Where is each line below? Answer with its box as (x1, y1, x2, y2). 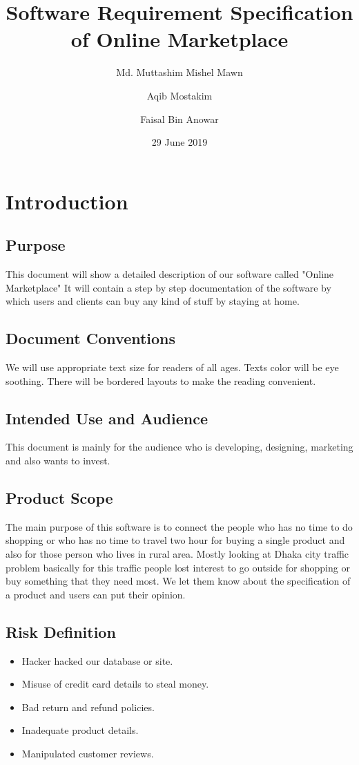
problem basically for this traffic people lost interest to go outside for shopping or (6, 560, 350, 574)
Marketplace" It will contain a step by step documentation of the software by (6, 280, 331, 294)
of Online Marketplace (70, 25, 289, 53)
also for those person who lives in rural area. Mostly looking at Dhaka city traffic (6, 547, 349, 561)
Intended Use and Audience (6, 407, 208, 428)
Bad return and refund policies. (21, 699, 155, 714)
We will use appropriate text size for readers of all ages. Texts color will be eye (6, 360, 339, 375)
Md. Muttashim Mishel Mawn (116, 65, 243, 79)
